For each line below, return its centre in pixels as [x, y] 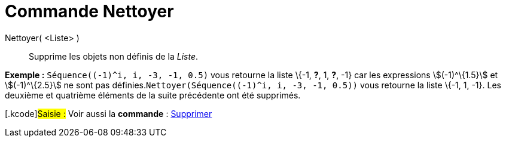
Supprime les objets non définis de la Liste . [114, 56]
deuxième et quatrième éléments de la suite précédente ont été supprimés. [153, 95]
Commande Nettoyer [89, 11]
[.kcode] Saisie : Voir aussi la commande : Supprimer [109, 113]
